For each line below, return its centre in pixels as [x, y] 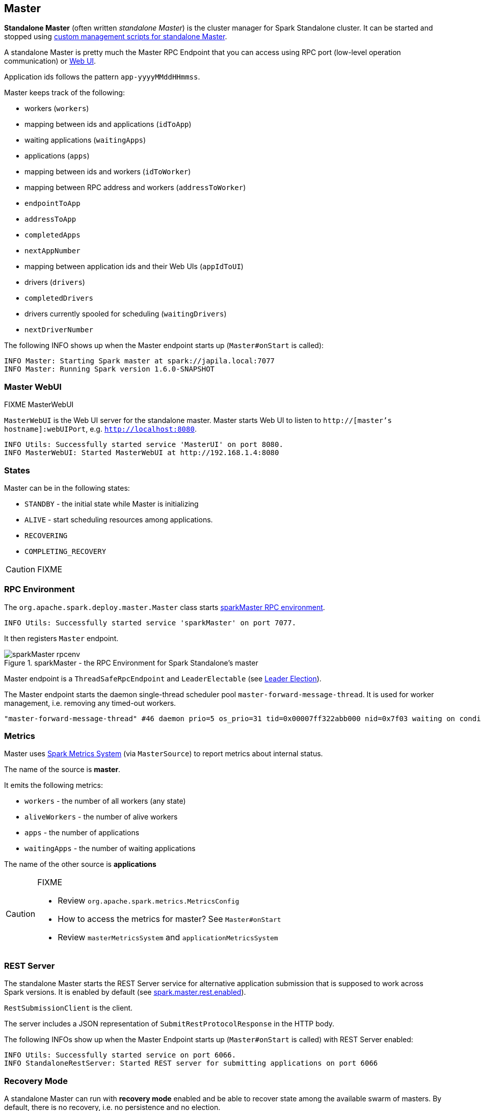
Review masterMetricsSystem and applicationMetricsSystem [168, 937]
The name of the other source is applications [80, 864]
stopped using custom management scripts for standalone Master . [116, 37]
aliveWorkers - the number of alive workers [101, 817]
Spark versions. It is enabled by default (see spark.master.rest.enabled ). [125, 992]
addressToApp [50, 219]
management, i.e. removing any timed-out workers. [90, 703]
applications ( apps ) [57, 156]
